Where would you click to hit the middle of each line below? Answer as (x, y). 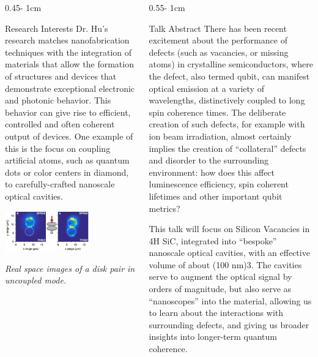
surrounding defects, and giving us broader (229, 324)
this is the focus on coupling (58, 148)
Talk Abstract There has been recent (218, 28)
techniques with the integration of (68, 52)
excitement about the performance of (218, 40)
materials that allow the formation (69, 64)
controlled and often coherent (60, 124)
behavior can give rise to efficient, (68, 112)
